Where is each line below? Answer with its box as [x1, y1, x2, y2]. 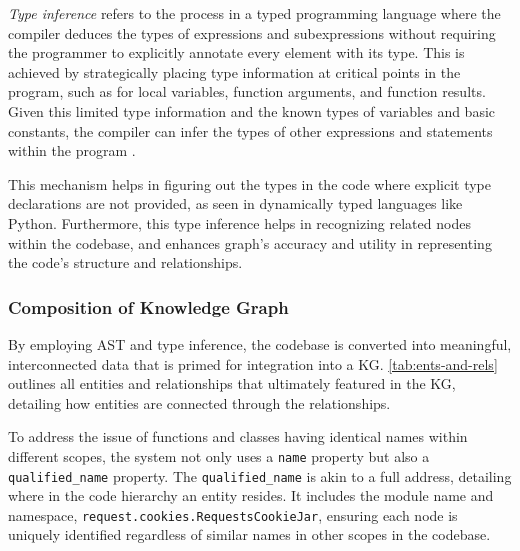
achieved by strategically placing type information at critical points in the [8, 61, 461, 82]
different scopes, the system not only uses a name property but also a [8, 445, 430, 466]
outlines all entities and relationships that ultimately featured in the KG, [8, 373, 456, 394]
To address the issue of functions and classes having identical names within [8, 426, 468, 447]
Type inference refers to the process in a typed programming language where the [8, 3, 501, 23]
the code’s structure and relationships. [8, 252, 243, 273]
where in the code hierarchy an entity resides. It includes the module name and [8, 485, 494, 506]
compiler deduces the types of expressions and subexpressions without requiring [8, 22, 496, 43]
